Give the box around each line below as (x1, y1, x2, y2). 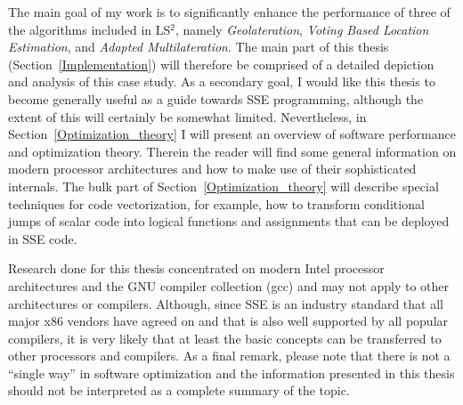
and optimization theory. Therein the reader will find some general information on (8, 142, 457, 160)
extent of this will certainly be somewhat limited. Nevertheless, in (8, 107, 367, 126)
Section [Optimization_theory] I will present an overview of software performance (8, 125, 456, 143)
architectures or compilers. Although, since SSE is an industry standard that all (8, 294, 443, 312)
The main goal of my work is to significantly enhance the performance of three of (8, 3, 451, 20)
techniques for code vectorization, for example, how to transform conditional (8, 194, 425, 213)
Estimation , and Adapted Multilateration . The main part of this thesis (8, 37, 389, 56)
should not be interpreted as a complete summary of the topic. (8, 381, 350, 400)
